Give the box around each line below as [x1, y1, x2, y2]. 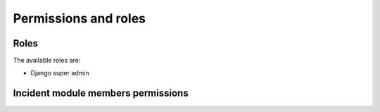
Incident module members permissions [13, 87, 189, 99]
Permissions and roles [13, 11, 146, 26]
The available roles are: [13, 56, 81, 65]
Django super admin [30, 69, 89, 77]
